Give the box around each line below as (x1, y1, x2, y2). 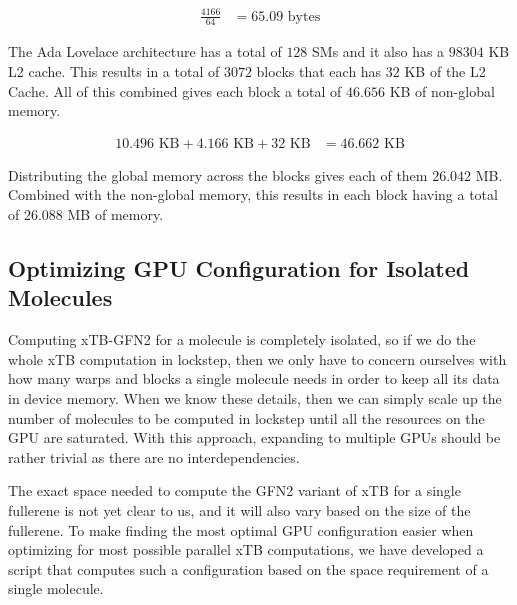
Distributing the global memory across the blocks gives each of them (8, 164, 428, 185)
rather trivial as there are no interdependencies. (8, 446, 300, 467)
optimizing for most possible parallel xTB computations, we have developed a (8, 539, 484, 560)
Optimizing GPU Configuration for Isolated (8, 252, 470, 283)
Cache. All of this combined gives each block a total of (8, 80, 342, 101)
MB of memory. (67, 203, 164, 224)
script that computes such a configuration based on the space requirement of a (8, 558, 489, 579)
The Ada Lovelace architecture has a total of (8, 41, 282, 62)
